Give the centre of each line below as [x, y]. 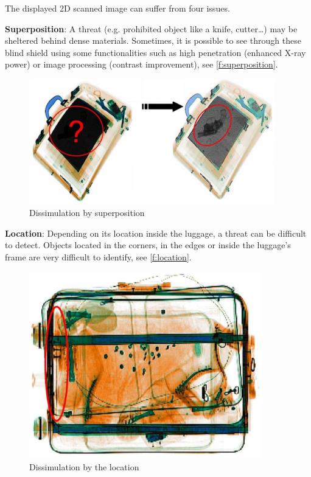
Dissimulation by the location [84, 466]
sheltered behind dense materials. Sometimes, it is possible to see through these [153, 40]
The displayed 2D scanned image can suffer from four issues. [117, 8]
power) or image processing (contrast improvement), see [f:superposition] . [142, 64]
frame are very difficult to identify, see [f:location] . [98, 257]
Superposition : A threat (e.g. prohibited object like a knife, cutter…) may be [151, 28]
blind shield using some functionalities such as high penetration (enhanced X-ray [155, 52]
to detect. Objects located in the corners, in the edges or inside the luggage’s [148, 245]
